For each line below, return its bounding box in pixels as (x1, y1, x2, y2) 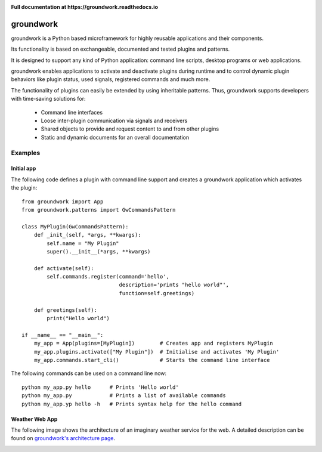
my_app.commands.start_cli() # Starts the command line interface (33, 357, 270, 363)
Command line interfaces (41, 109, 103, 116)
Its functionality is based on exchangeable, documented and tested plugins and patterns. (11, 45, 230, 53)
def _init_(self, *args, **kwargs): (33, 231, 141, 239)
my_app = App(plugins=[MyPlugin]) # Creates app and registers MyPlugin (33, 340, 274, 347)
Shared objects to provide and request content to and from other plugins (41, 125, 219, 132)
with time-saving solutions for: (11, 95, 86, 103)
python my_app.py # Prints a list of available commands (21, 392, 226, 399)
